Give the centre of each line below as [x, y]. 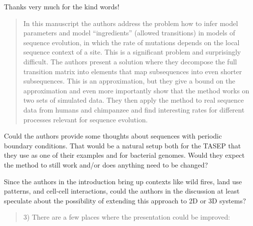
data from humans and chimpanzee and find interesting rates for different [134, 109]
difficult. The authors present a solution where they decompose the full [130, 61]
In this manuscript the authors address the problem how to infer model [131, 23]
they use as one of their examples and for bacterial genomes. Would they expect [125, 155]
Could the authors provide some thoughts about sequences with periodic [113, 136]
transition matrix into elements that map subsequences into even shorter [133, 71]
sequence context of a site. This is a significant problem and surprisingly [132, 52]
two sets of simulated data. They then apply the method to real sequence [134, 100]
